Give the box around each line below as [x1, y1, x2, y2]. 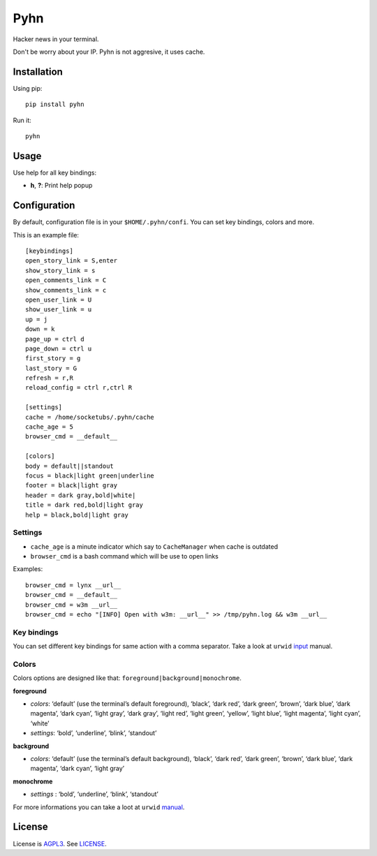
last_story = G [25, 364, 77, 372]
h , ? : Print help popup [30, 182, 93, 190]
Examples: [13, 565, 43, 573]
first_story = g [25, 355, 81, 362]
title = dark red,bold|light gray [25, 501, 143, 509]
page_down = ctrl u [25, 344, 92, 353]
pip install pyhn [25, 101, 84, 108]
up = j [25, 315, 48, 323]
